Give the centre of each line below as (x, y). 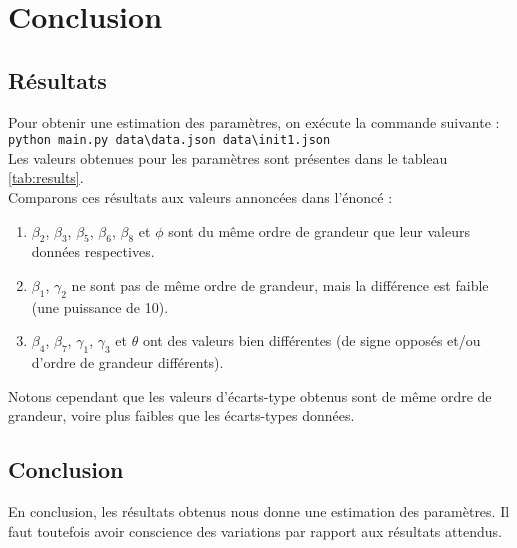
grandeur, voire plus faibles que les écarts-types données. (181, 415)
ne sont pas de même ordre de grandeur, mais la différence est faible (280, 285)
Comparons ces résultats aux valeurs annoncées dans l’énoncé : (200, 197)
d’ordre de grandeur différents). (127, 362)
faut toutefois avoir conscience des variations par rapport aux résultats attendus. (255, 530)
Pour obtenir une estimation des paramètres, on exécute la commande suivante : (254, 121)
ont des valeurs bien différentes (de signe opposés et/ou (311, 340)
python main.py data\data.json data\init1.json (169, 140)
